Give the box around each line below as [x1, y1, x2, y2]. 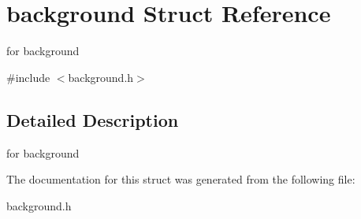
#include [6, 69, 50, 85]
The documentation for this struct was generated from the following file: [6, 171, 355, 187]
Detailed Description [6, 107, 179, 132]
